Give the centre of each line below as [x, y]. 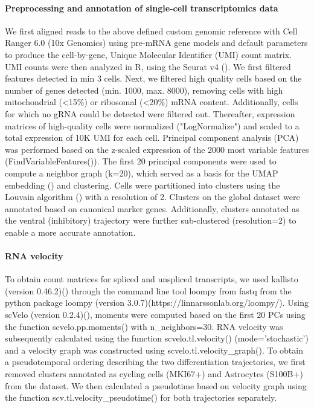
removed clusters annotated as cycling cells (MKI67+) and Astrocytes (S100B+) [154, 374]
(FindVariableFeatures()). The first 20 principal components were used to [141, 161]
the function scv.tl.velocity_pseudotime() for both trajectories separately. [141, 397]
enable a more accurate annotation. [70, 232]
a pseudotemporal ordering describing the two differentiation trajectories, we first [155, 362]
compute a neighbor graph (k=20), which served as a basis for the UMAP [142, 173]
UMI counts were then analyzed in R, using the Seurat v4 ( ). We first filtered [148, 66]
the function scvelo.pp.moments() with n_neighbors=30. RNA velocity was [144, 326]
